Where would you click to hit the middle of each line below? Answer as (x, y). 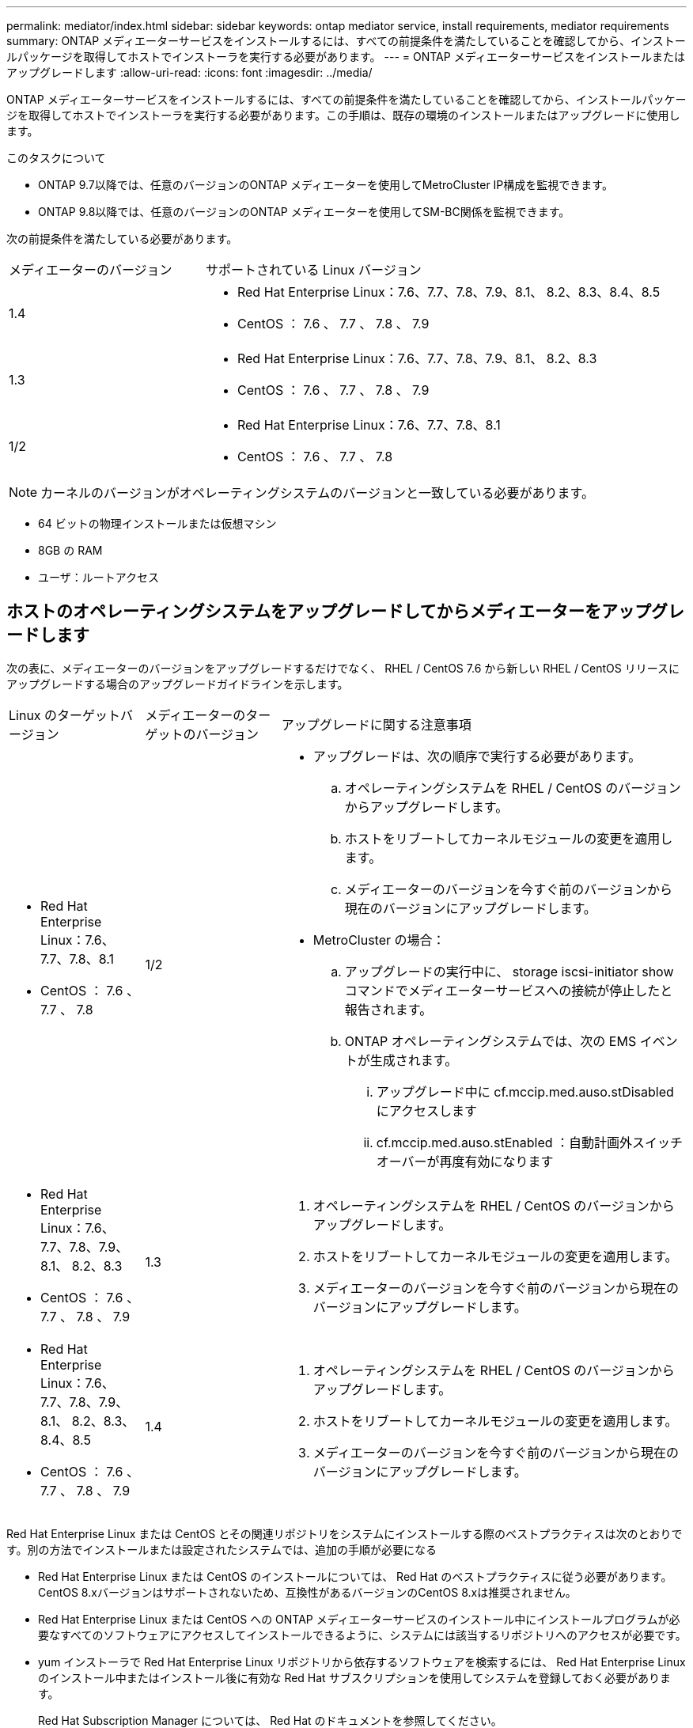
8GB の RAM (70, 550)
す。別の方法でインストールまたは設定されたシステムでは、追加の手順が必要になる (222, 1549)
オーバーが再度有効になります (465, 1161)
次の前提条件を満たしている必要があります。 (122, 239)
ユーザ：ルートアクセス (99, 577)
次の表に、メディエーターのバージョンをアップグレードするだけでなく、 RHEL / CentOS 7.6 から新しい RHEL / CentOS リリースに (343, 668)
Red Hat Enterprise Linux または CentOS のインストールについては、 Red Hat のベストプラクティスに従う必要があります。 (355, 1576)
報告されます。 (388, 1009)
